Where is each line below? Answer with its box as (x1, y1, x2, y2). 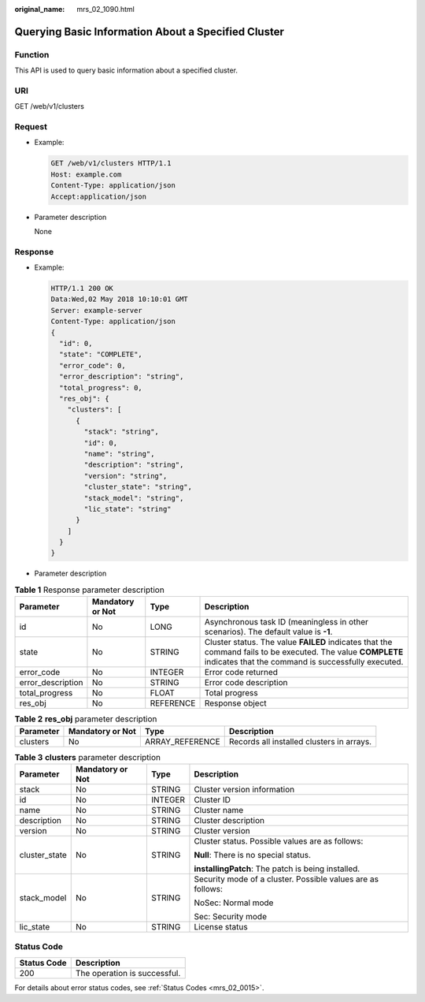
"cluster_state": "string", (83, 482, 193, 492)
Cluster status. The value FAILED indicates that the (204, 637, 393, 648)
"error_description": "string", (59, 372, 184, 382)
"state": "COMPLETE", (59, 350, 143, 359)
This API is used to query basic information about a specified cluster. (14, 65, 238, 75)
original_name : (14, 5, 65, 13)
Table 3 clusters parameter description (14, 751, 161, 762)
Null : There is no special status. (194, 849, 311, 860)
